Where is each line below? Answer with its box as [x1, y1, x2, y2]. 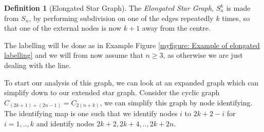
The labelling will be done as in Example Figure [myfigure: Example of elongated [4, 39, 260, 50]
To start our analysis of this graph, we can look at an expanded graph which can [4, 77, 259, 87]
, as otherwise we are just [163, 50, 243, 60]
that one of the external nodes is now [4, 23, 122, 33]
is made [226, 3, 251, 13]
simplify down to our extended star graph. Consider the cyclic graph [4, 87, 220, 98]
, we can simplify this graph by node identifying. [100, 97, 253, 107]
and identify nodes [36, 118, 95, 128]
